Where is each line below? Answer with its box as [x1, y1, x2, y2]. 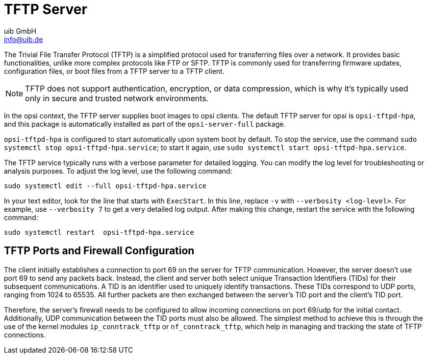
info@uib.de [4, 35, 43, 44]
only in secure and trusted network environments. [25, 93, 209, 103]
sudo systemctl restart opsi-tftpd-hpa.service [4, 228, 194, 236]
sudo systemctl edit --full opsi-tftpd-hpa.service [4, 181, 207, 190]
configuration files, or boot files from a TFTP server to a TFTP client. [4, 67, 225, 75]
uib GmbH [4, 26, 36, 35]
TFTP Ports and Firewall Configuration [4, 245, 195, 257]
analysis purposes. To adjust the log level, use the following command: [4, 166, 232, 175]
